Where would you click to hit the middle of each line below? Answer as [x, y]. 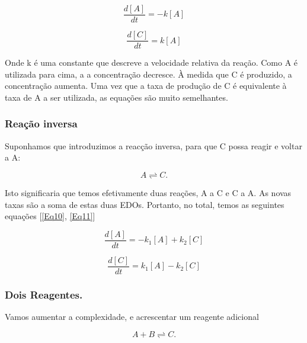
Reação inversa [41, 124]
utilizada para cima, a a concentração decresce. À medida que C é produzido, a [148, 74]
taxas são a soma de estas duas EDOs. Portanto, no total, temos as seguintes [145, 204]
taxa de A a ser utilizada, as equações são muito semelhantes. [116, 97]
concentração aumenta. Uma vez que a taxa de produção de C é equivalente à [146, 86]
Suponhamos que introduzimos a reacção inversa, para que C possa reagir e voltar [153, 145]
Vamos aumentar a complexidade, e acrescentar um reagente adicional [132, 317]
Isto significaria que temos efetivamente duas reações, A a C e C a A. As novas [148, 192]
